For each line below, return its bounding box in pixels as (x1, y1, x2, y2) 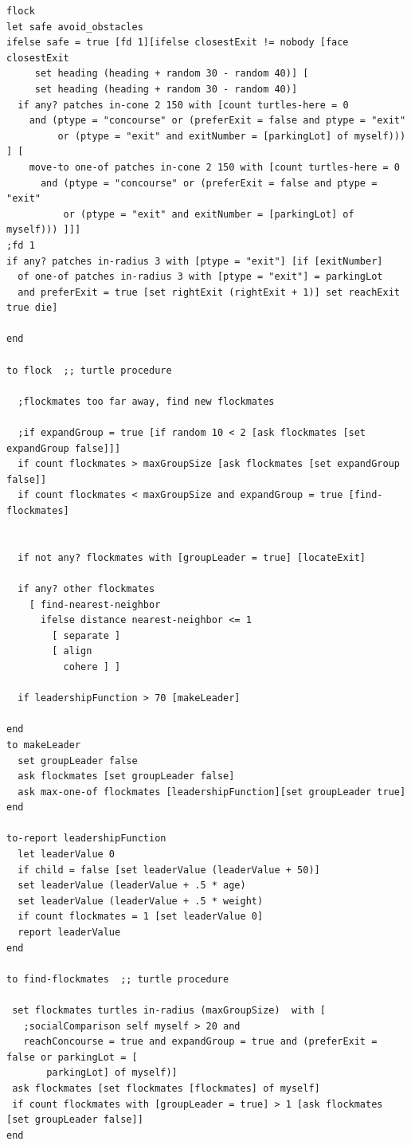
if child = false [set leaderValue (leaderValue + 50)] (18, 864, 320, 876)
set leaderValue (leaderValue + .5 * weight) (18, 895, 264, 907)
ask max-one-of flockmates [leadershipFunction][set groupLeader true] (18, 786, 406, 798)
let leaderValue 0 (18, 849, 115, 861)
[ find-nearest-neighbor (29, 598, 161, 610)
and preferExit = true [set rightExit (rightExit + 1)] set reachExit (18, 286, 400, 298)
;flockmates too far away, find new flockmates (18, 395, 275, 407)
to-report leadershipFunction (6, 833, 166, 845)
